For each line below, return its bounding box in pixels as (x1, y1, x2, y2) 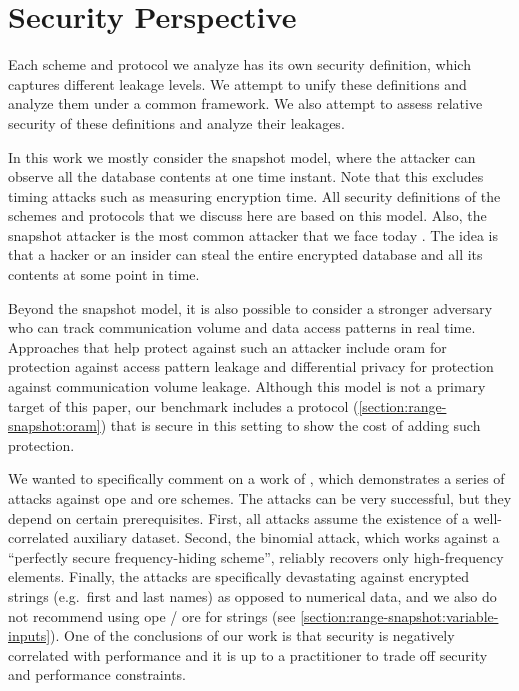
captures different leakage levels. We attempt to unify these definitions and (8, 73, 467, 94)
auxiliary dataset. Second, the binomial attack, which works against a (73, 527, 500, 548)
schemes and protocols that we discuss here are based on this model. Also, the (8, 205, 487, 226)
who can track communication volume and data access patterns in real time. (8, 317, 476, 338)
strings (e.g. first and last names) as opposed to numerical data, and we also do (8, 585, 497, 606)
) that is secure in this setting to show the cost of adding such (100, 415, 481, 436)
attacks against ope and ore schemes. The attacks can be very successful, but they (8, 488, 512, 508)
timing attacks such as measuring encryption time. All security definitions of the (8, 185, 501, 206)
